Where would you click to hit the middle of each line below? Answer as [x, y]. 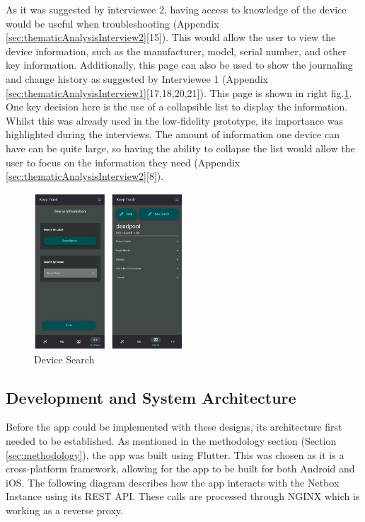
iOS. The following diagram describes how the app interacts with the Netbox [173, 482]
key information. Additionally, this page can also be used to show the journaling [179, 65]
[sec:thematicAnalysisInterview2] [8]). [85, 176]
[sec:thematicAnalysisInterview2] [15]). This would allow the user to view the [171, 37]
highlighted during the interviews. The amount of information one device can [173, 134]
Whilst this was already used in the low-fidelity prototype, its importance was [174, 120]
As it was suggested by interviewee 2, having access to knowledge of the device [176, 9]
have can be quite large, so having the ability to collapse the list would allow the [180, 148]
